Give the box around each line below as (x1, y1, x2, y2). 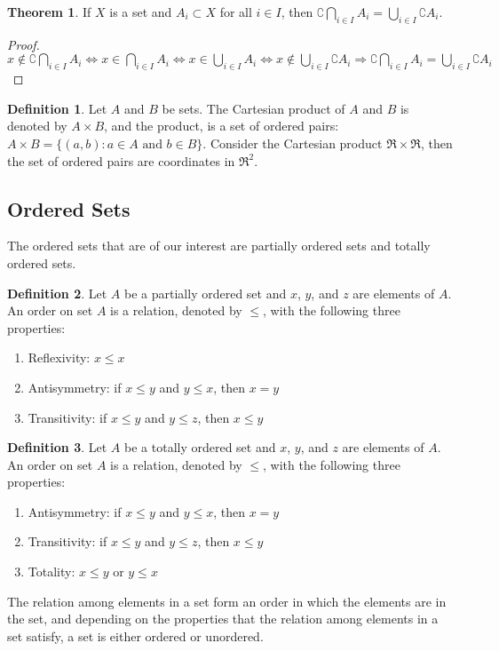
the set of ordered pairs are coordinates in (7, 151, 235, 170)
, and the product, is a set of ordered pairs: (104, 116, 339, 135)
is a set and (109, 3, 172, 20)
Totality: (28, 562, 75, 581)
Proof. (7, 35, 40, 53)
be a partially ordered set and (124, 283, 287, 302)
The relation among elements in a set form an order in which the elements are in (7, 591, 447, 610)
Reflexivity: (28, 348, 91, 367)
